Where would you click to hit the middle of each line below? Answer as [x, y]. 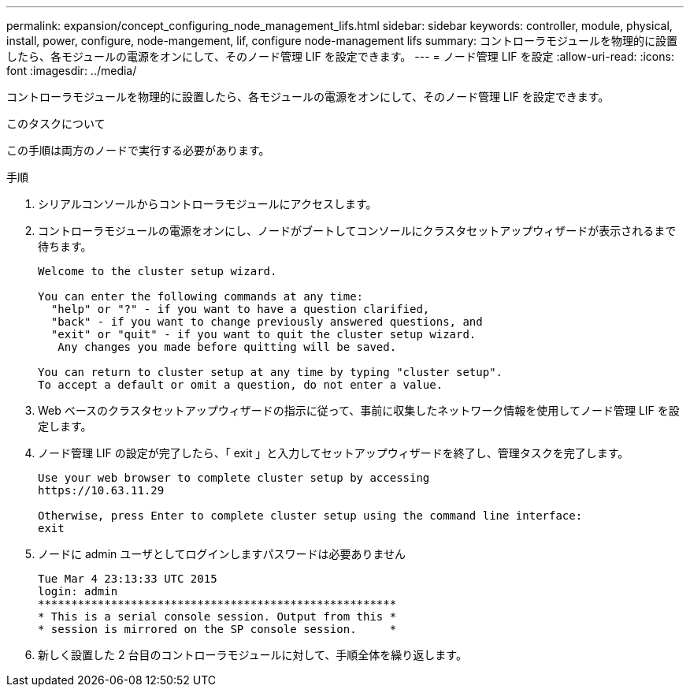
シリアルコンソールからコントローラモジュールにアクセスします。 [208, 204]
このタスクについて [56, 123]
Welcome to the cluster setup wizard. [158, 271]
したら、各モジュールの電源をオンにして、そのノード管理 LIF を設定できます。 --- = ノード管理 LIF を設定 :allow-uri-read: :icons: [340, 56]
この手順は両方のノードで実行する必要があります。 [138, 150]
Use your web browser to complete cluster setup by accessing [234, 478]
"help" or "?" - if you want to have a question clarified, [240, 309]
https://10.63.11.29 [101, 490]
